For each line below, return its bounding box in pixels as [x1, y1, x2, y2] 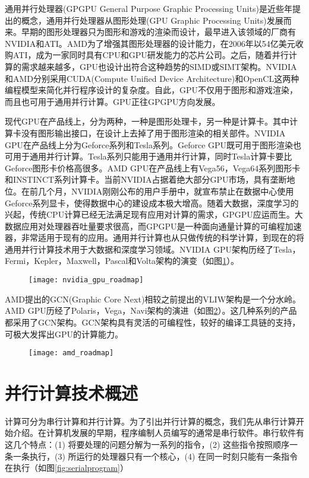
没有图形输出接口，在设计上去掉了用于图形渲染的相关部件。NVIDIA [21, 126, 286, 139]
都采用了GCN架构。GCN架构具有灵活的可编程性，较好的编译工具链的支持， [5, 316, 301, 328]
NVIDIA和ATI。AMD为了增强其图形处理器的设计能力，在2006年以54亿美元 [5, 37, 295, 49]
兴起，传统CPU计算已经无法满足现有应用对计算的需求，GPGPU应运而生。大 [5, 208, 303, 221]
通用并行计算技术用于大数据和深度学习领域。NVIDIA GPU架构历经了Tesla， [5, 243, 301, 255]
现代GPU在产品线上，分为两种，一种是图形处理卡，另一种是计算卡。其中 [5, 115, 290, 128]
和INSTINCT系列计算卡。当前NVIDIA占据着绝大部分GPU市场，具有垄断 [5, 173, 287, 186]
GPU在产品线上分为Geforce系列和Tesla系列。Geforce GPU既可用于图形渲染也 [5, 138, 302, 151]
